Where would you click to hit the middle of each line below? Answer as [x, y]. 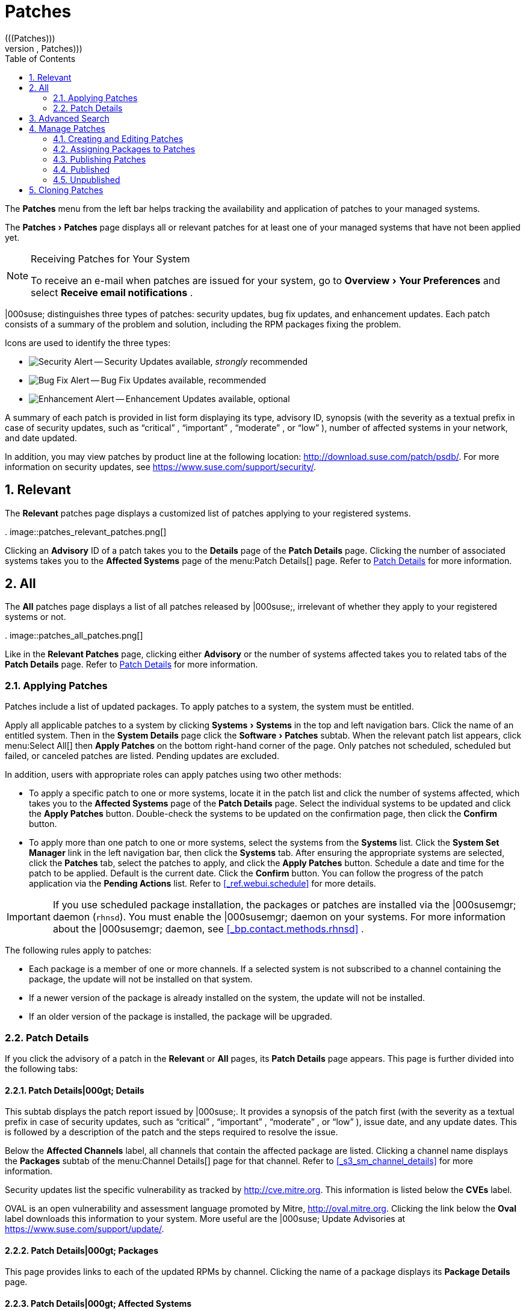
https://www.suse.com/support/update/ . [85, 1229]
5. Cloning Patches [66, 190]
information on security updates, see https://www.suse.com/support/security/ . [161, 466]
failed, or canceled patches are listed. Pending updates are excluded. [142, 756]
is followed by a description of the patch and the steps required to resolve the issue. [172, 1132]
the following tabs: [42, 1068]
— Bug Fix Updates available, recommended [179, 380]
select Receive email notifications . [112, 292]
